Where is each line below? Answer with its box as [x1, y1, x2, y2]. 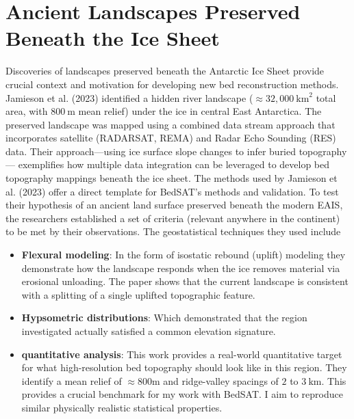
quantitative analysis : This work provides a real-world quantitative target [21, 347, 342, 361]
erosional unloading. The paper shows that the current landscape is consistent [21, 274, 349, 288]
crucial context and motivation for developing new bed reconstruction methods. [5, 77, 339, 91]
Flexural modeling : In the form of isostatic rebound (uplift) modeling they [21, 247, 346, 262]
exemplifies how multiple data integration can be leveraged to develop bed [18, 157, 330, 172]
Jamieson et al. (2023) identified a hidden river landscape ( [5, 90, 253, 105]
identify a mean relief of [21, 373, 122, 388]
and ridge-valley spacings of [163, 373, 279, 388]
